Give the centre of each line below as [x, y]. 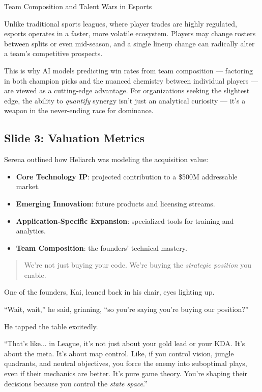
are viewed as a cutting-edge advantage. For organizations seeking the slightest [127, 90]
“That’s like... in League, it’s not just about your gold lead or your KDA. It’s [125, 343]
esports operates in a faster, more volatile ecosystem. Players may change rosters [130, 33]
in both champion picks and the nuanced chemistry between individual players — [131, 80]
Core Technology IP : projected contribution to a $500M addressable [127, 176]
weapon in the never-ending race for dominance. [79, 110]
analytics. [31, 231]
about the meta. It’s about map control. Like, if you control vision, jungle [119, 353]
